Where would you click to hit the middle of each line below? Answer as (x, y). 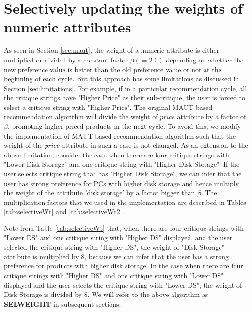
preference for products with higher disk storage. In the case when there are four (124, 266)
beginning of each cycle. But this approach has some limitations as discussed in (122, 79)
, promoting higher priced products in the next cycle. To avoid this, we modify (124, 126)
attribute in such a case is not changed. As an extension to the (155, 145)
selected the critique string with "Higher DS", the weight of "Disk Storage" (114, 247)
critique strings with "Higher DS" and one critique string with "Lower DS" (114, 275)
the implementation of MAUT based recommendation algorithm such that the (120, 135)
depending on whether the (205, 59)
